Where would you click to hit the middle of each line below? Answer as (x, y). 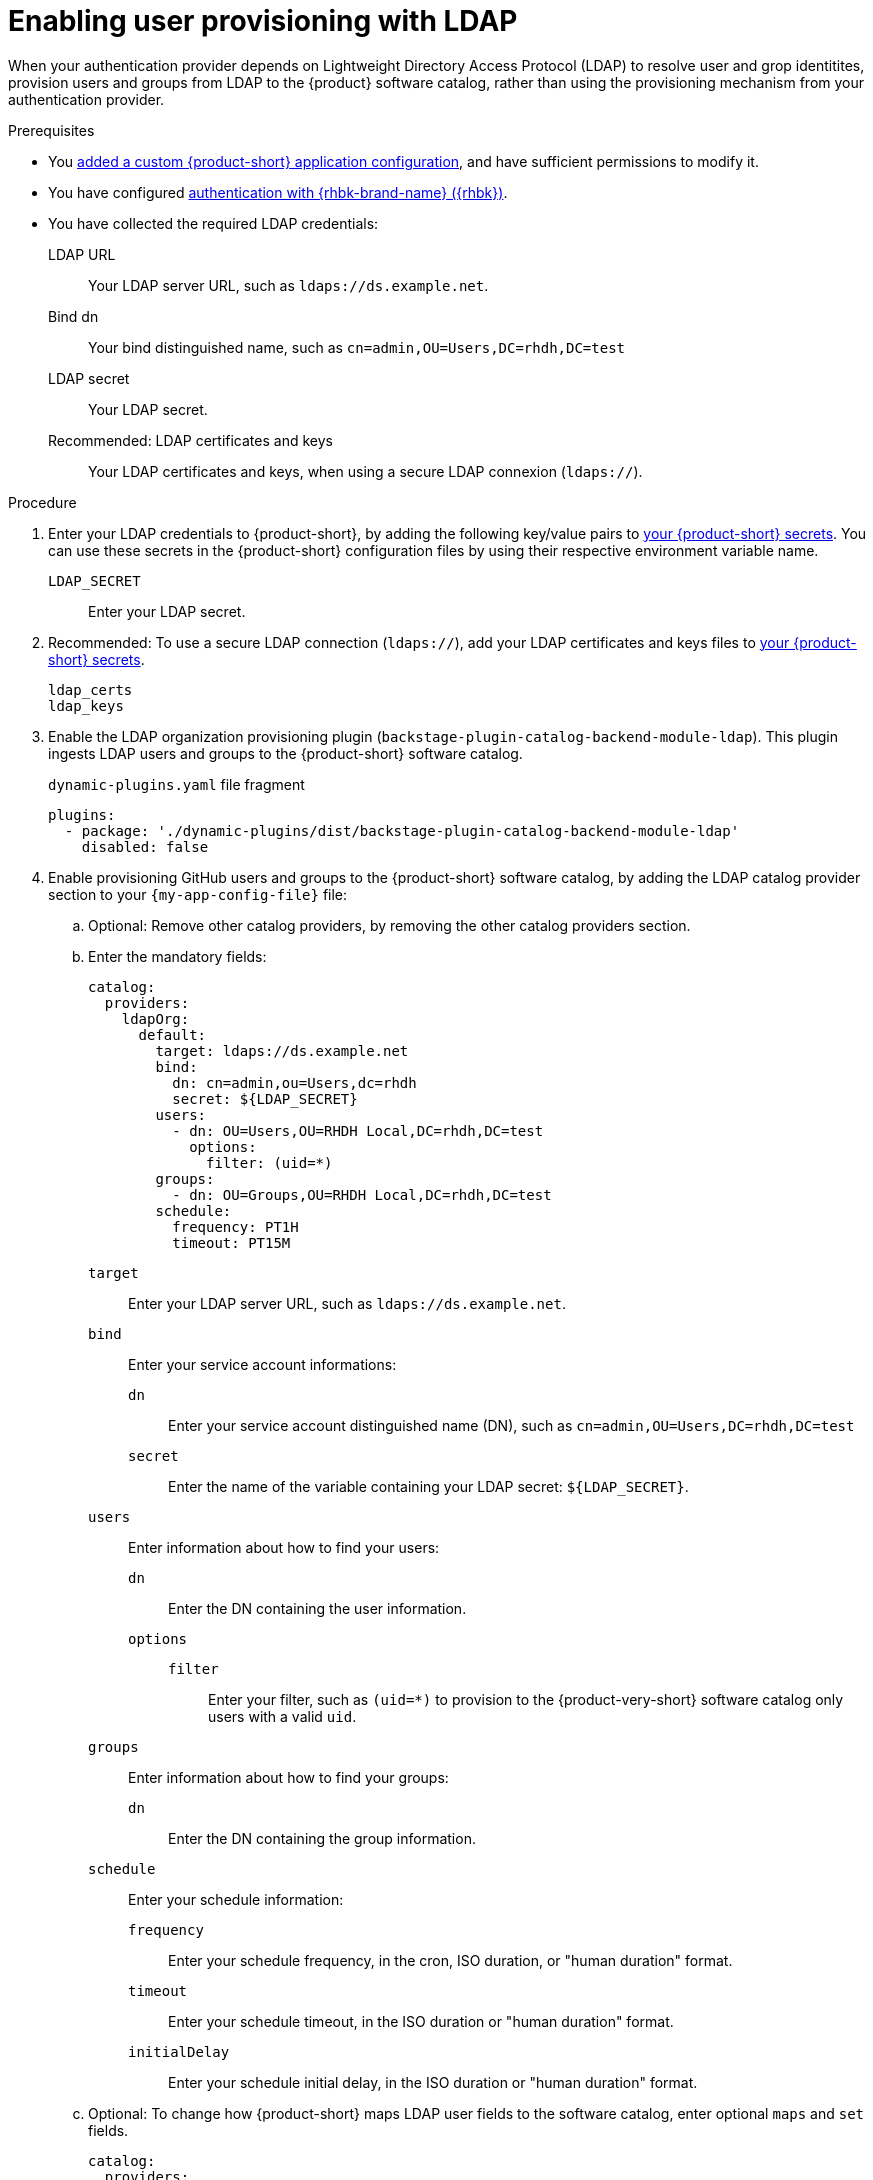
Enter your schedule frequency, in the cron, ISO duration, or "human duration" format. (450, 1960)
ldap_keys (86, 705)
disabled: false (145, 846)
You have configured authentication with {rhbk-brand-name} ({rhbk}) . (278, 192)
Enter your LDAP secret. (167, 611)
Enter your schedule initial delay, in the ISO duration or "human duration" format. (433, 2082)
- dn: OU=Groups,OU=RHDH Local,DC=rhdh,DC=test (362, 1194)
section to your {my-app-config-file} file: (198, 894)
